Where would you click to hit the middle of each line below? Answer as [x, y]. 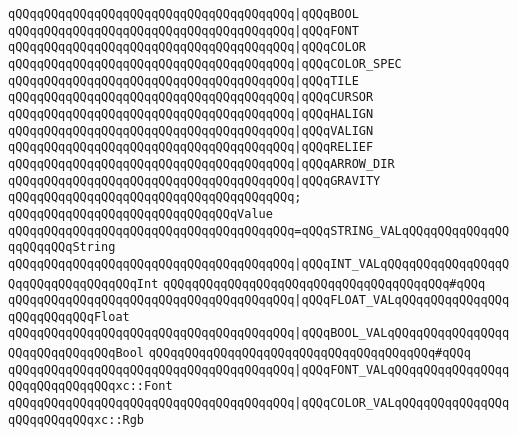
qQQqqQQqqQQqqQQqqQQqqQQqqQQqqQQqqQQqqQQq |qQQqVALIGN [191, 130]
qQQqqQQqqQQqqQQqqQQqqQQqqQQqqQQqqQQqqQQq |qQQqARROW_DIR [201, 163]
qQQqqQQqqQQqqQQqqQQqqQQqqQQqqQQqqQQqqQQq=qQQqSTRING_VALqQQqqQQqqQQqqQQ [259, 230]
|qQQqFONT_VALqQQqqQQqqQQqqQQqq [402, 369]
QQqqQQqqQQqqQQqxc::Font [90, 386]
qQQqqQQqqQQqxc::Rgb [76, 419]
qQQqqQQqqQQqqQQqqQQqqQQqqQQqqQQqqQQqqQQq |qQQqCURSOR [191, 97]
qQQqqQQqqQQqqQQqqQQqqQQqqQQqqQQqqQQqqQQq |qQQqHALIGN [191, 113]
